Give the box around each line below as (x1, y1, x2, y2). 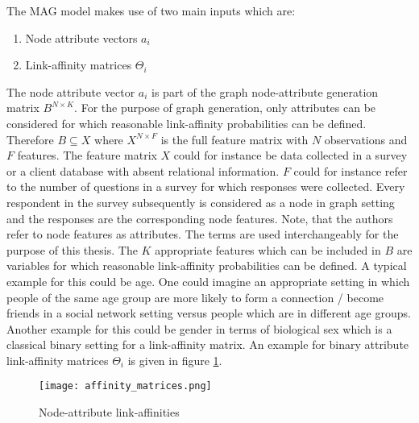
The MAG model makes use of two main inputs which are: (6, 2, 296, 19)
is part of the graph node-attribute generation (151, 83, 379, 100)
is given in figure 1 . (127, 351, 222, 368)
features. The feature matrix (17, 147, 157, 164)
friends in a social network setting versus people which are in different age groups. (6, 305, 411, 321)
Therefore (6, 131, 54, 147)
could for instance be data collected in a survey (173, 147, 408, 164)
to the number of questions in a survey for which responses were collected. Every (6, 178, 405, 195)
